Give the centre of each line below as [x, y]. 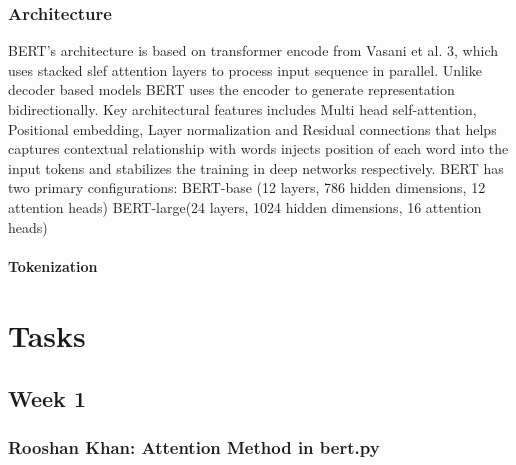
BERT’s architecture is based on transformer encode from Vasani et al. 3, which [253, 50]
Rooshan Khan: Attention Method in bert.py [194, 447]
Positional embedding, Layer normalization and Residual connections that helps [252, 128]
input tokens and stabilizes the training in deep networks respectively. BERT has [256, 167]
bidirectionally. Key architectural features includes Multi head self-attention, [242, 109]
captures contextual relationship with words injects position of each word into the [258, 148]
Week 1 [47, 398]
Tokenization [53, 265]
